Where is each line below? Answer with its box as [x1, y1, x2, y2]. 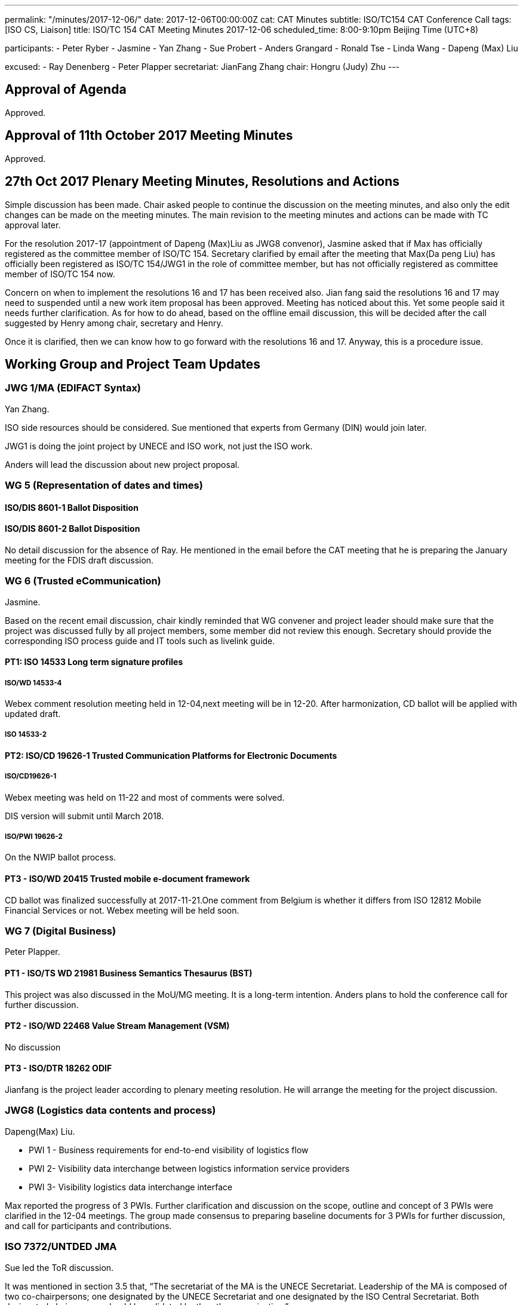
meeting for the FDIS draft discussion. [5, 555, 154, 565]
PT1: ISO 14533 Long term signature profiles [5, 657, 183, 667]
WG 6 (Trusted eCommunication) [5, 575, 161, 587]
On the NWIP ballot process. [5, 852, 116, 863]
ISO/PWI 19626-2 [5, 832, 63, 841]
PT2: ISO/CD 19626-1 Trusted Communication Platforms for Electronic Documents [5, 750, 337, 761]
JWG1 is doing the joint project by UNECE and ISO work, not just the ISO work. [5, 440, 313, 451]
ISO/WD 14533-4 [5, 678, 62, 687]
